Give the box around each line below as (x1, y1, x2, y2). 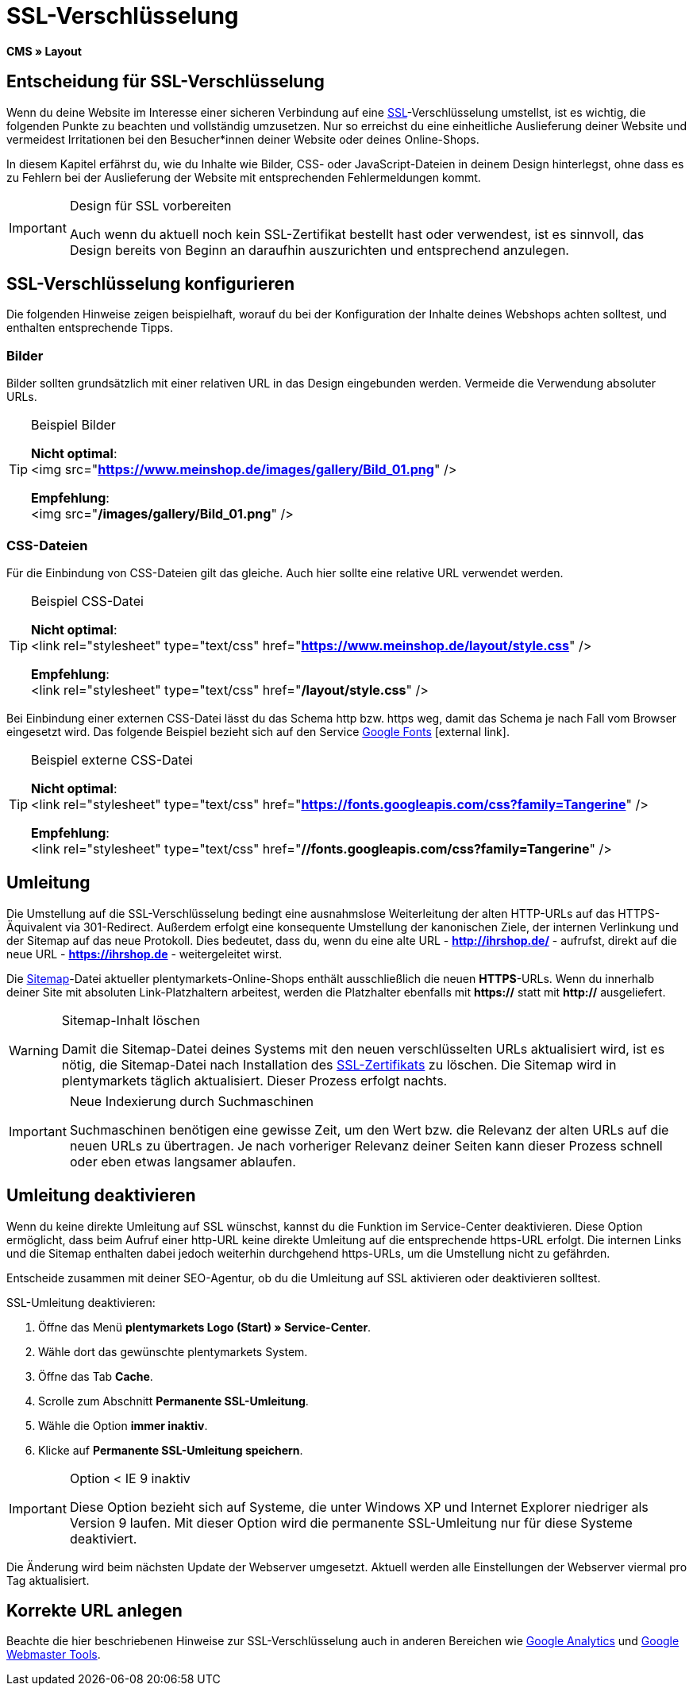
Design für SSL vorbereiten (69, 197, 232, 214)
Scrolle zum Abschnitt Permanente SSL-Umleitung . (38, 1393, 309, 1408)
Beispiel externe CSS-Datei (31, 751, 193, 768)
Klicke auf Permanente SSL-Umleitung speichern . (38, 1443, 303, 1457)
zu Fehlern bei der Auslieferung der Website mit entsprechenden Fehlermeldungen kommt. (6, 170, 481, 184)
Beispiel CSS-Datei (31, 592, 144, 609)
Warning (9, 1042, 59, 1058)
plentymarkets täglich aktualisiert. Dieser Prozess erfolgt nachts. (61, 1072, 448, 1089)
